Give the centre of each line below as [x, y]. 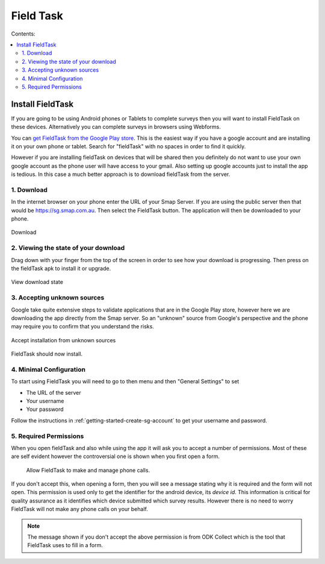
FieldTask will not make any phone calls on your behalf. [80, 509]
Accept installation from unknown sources [63, 340]
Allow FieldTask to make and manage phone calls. [88, 470]
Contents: [23, 34]
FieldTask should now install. [47, 354]
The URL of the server [54, 392]
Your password [45, 409]
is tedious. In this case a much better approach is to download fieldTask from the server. [121, 174]
